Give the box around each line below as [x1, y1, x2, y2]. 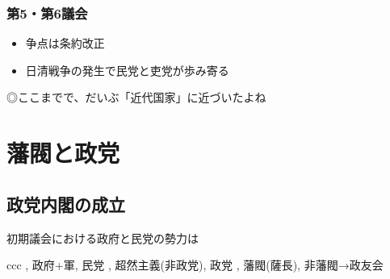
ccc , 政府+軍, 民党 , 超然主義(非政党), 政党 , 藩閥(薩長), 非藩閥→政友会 [6, 256, 384, 273]
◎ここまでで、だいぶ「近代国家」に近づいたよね [6, 89, 266, 106]
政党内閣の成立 [6, 191, 125, 216]
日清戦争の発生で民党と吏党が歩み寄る [25, 61, 229, 78]
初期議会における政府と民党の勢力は [6, 229, 199, 246]
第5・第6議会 [6, 2, 88, 23]
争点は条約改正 [25, 35, 105, 52]
